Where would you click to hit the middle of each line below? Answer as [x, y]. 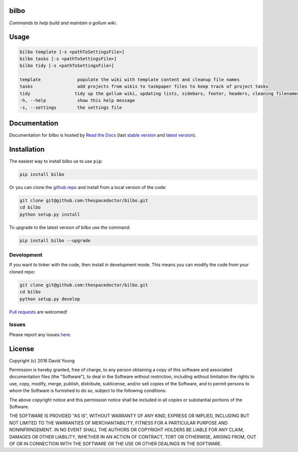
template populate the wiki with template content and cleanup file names [130, 80]
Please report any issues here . [40, 334]
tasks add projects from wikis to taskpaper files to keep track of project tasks [144, 87]
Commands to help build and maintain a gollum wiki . [63, 23]
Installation [27, 149]
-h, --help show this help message [77, 100]
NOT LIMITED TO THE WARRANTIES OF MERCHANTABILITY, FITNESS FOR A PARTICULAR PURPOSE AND [118, 423]
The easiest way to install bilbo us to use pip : [56, 161]
